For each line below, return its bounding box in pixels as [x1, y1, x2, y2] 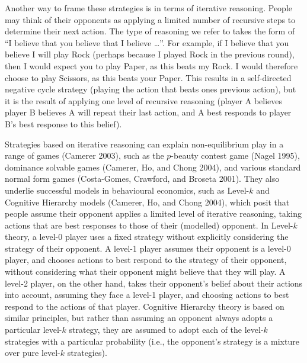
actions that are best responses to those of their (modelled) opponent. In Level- [5, 219, 293, 231]
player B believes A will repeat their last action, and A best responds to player [5, 106, 292, 118]
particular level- [5, 323, 62, 336]
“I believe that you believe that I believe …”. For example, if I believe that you [5, 36, 289, 49]
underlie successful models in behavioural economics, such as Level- [5, 184, 250, 196]
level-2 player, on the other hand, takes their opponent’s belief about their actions [5, 277, 303, 289]
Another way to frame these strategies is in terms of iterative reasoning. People [5, 2, 293, 14]
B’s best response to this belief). [5, 117, 122, 130]
